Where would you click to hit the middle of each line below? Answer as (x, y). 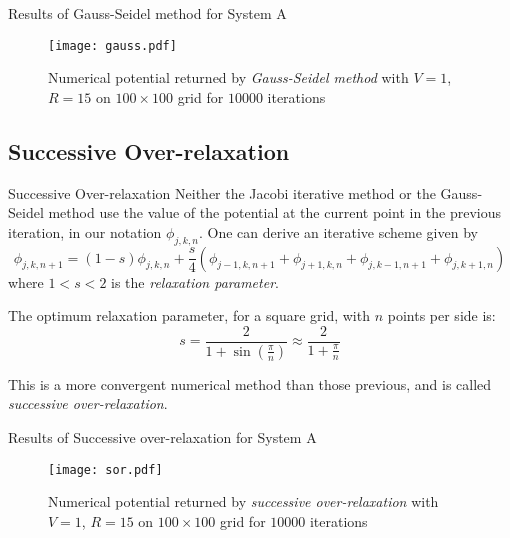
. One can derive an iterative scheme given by (338, 231)
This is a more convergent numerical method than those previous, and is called (250, 383)
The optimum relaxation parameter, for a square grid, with (189, 315)
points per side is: (441, 315)
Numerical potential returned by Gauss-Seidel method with (228, 77)
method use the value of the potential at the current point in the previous (275, 212)
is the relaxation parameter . (195, 281)
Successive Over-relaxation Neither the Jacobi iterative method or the (222, 192)
